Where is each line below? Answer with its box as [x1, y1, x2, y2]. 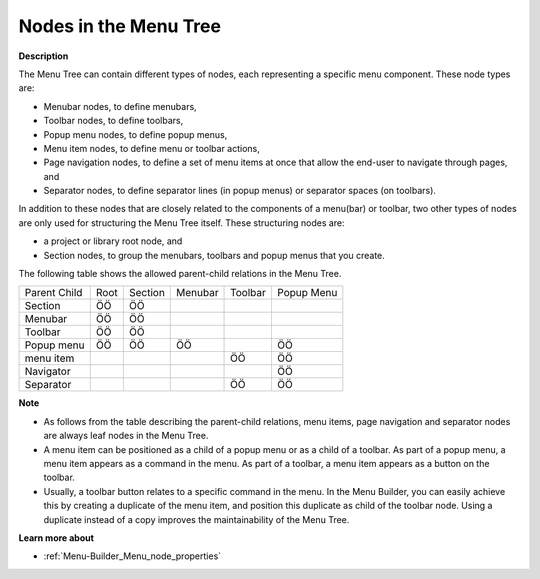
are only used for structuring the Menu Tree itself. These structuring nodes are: [18, 216, 345, 229]
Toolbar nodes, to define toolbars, [43, 115, 184, 127]
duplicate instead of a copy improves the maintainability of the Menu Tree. [43, 513, 350, 525]
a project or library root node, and [43, 235, 183, 247]
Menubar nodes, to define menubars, [43, 100, 197, 112]
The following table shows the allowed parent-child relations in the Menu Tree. [18, 268, 342, 280]
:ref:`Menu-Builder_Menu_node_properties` [43, 550, 222, 562]
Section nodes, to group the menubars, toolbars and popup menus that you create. [43, 249, 385, 261]
